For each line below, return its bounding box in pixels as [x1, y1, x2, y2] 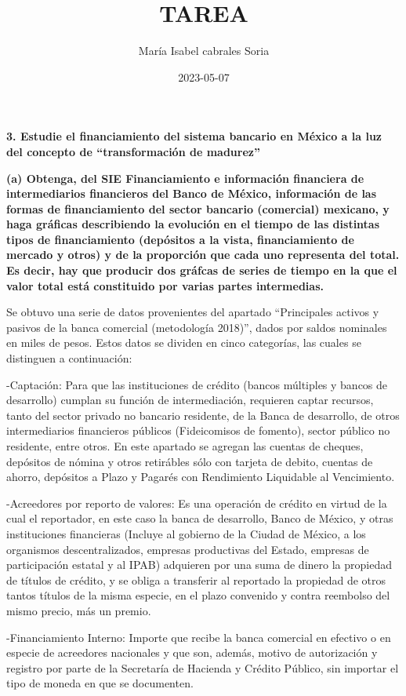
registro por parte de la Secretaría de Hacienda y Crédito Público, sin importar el [6, 659, 399, 676]
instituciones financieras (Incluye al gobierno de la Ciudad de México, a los [6, 525, 366, 541]
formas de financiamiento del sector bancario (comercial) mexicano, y [6, 200, 390, 217]
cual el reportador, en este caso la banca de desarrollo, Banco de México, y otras [6, 510, 393, 527]
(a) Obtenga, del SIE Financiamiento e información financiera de [6, 169, 364, 186]
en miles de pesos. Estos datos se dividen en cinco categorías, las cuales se [6, 334, 361, 351]
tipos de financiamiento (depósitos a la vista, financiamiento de [6, 231, 354, 247]
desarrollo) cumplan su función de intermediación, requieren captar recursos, [6, 392, 374, 408]
